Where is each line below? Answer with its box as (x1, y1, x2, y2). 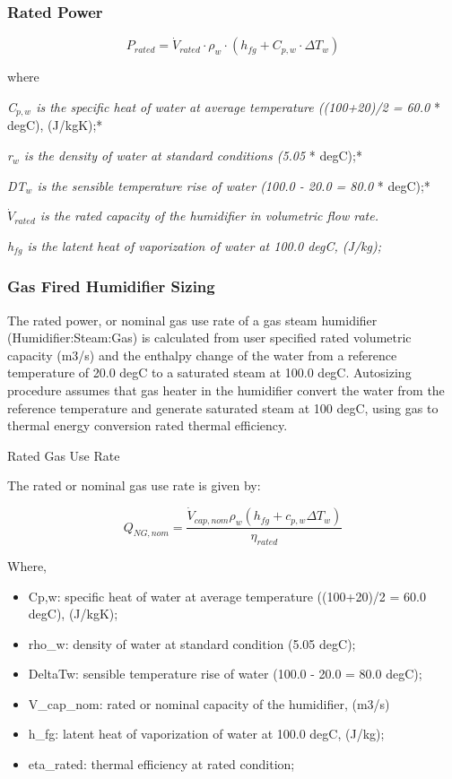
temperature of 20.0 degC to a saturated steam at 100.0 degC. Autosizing (7, 363, 412, 382)
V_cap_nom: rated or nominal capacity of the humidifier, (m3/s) (28, 694, 390, 713)
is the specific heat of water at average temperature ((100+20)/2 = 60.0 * (36, 98, 440, 117)
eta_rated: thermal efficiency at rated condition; (28, 755, 295, 774)
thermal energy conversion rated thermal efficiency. (7, 416, 288, 435)
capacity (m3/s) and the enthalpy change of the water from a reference (7, 345, 397, 364)
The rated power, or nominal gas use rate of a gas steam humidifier (7, 310, 378, 329)
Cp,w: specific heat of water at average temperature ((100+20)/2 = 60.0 (28, 586, 426, 605)
